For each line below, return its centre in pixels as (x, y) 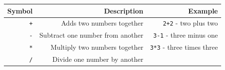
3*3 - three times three (184, 47)
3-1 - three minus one (186, 35)
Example (203, 10)
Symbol (20, 10)
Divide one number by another (98, 59)
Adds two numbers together (102, 23)
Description (124, 10)
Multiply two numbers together (97, 47)
